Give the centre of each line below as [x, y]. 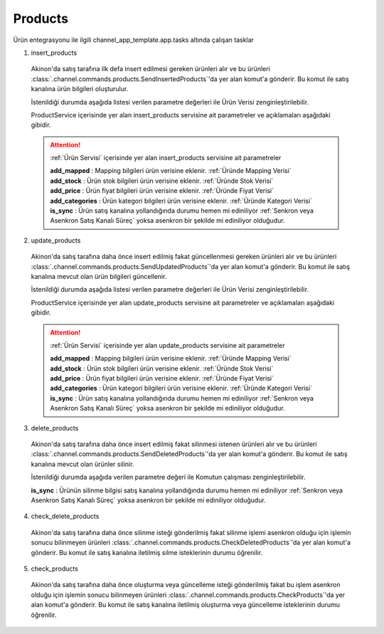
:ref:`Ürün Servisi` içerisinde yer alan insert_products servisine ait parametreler [166, 158]
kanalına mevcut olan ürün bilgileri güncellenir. [99, 276]
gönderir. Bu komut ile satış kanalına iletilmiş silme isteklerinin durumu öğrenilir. [147, 552]
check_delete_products [65, 517]
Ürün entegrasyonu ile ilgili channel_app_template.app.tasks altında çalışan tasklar [133, 40]
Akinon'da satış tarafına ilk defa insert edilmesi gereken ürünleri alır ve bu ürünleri [150, 69]
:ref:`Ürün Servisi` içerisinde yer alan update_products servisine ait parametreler [167, 345]
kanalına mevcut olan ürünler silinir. [82, 464]
